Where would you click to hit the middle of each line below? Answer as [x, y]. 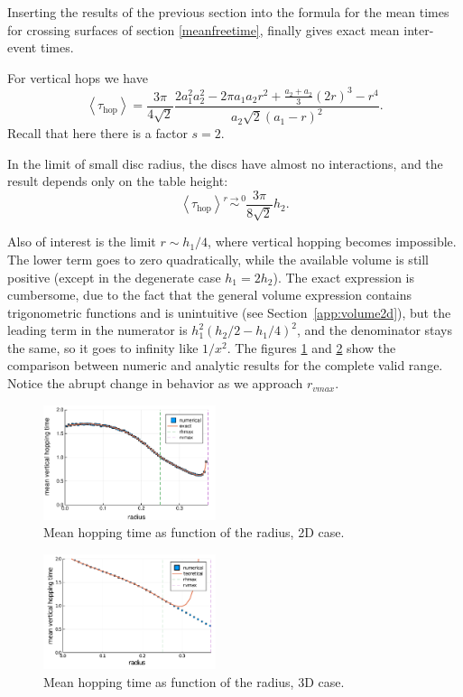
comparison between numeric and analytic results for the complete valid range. [225, 365]
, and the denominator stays [375, 330]
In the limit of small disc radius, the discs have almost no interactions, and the [225, 163]
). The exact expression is [344, 277]
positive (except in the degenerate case [114, 277]
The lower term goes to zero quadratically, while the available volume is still [218, 259]
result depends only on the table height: [118, 181]
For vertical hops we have [78, 77]
